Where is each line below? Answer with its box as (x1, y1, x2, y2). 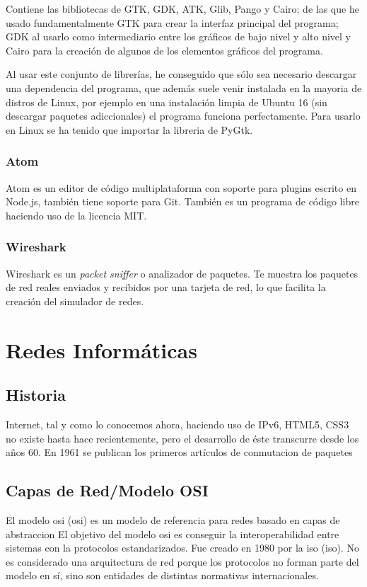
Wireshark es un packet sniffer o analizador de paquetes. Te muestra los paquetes (6, 266, 359, 280)
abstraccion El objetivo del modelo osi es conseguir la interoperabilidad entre (6, 526, 339, 541)
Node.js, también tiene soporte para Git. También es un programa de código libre (6, 194, 359, 209)
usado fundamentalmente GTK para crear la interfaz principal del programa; (6, 15, 339, 30)
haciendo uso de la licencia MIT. (6, 207, 147, 222)
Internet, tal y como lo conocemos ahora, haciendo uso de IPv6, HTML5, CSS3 (6, 416, 349, 431)
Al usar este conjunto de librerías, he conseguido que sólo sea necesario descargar (6, 67, 357, 81)
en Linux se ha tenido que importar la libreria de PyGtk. (6, 122, 253, 137)
